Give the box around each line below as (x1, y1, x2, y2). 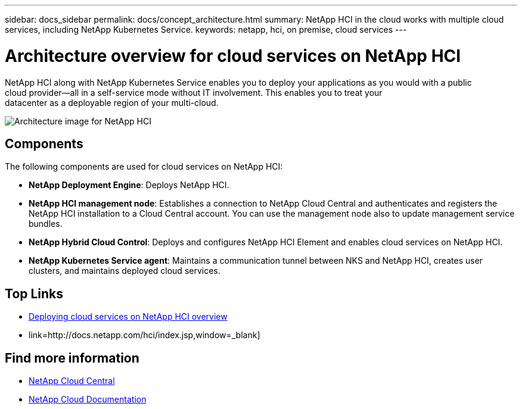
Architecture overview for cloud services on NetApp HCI (5, 45, 461, 66)
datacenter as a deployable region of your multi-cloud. (5, 97, 219, 108)
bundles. (29, 218, 63, 229)
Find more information (5, 350, 139, 366)
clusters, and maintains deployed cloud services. (29, 266, 220, 276)
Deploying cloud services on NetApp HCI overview (29, 311, 228, 322)
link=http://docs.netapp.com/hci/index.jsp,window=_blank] (29, 330, 260, 341)
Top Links (5, 286, 64, 301)
